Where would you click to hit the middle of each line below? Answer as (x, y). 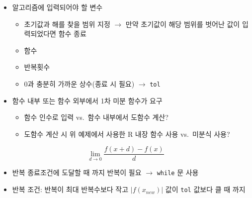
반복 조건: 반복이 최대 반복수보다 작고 (70, 189)
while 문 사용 (178, 172)
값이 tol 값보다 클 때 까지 (205, 189)
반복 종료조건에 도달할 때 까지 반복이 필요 (77, 172)
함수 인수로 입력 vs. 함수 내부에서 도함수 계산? (96, 117)
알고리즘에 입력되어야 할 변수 (57, 7)
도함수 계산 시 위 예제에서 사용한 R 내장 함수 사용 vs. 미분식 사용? (127, 134)
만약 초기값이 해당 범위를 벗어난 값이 (183, 24)
